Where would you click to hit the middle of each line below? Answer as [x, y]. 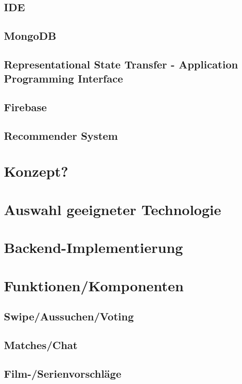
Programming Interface [63, 78]
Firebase [25, 107]
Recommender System [61, 135]
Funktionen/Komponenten [94, 285]
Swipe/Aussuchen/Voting [69, 316]
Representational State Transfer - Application [121, 64]
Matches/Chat [41, 344]
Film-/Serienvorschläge [63, 373]
